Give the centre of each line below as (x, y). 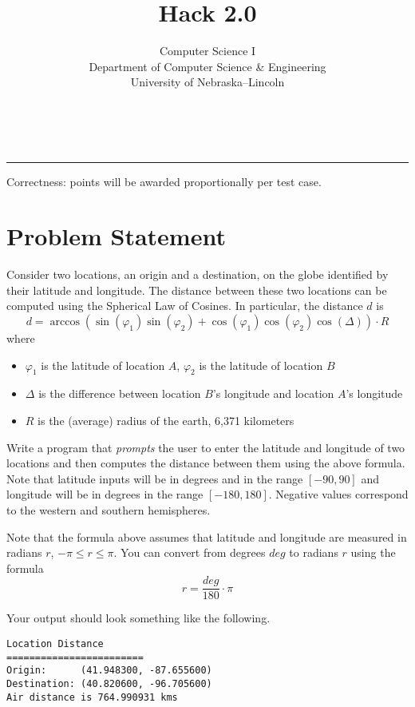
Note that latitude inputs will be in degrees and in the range (155, 478)
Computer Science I (207, 51)
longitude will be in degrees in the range (105, 494)
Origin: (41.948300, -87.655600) (109, 671)
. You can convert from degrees (190, 552)
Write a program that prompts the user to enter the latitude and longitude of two (206, 447)
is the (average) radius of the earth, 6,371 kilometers (166, 420)
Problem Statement (116, 236)
